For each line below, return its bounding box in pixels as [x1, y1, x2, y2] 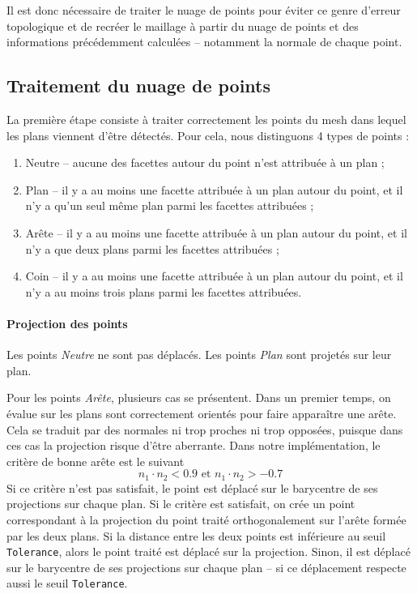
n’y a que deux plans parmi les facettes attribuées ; [25, 240, 279, 257]
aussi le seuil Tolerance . [6, 575, 128, 592]
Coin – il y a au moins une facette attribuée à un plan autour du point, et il [25, 267, 403, 284]
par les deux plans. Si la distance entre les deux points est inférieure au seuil [6, 527, 386, 544]
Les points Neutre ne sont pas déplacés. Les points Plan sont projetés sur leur [6, 346, 392, 363]
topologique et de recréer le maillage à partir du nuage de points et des [6, 17, 359, 34]
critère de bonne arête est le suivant [6, 452, 185, 469]
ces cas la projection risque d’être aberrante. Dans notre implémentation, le [6, 437, 381, 454]
